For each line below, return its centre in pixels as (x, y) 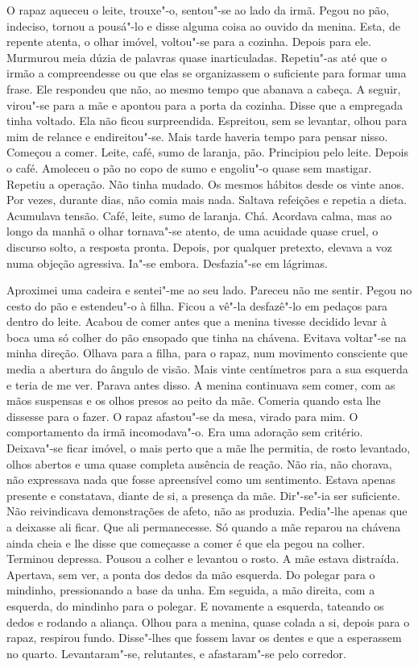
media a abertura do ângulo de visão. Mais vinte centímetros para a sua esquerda (207, 369)
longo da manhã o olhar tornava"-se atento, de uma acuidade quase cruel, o (192, 231)
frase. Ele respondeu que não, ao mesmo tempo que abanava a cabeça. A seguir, (204, 88)
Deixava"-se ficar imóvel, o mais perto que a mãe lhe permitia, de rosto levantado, (209, 448)
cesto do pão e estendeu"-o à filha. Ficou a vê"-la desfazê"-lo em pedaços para (197, 305)
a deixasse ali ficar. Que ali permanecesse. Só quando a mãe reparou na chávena (204, 527)
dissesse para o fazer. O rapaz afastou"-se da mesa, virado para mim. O (182, 416)
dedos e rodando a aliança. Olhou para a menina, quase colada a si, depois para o (208, 621)
